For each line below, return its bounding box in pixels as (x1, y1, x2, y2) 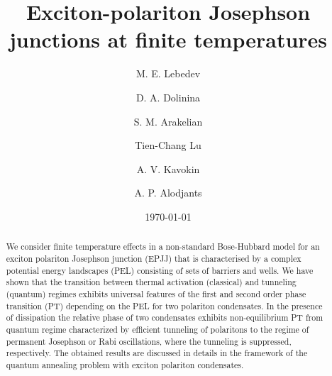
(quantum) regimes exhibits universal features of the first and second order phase (6, 287, 306, 299)
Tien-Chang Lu (135, 138, 201, 153)
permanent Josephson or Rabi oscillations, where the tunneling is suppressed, (6, 335, 292, 347)
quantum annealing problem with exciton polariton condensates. (6, 358, 244, 370)
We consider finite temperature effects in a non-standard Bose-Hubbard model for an (6, 240, 320, 253)
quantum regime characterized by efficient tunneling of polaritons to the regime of (6, 323, 309, 335)
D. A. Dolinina (135, 89, 201, 104)
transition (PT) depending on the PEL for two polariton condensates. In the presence (6, 299, 323, 311)
